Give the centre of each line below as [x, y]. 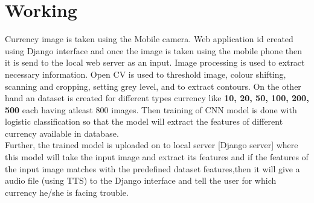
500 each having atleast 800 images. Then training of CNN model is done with [151, 109]
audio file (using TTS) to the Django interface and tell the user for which [141, 180]
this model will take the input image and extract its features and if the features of [157, 157]
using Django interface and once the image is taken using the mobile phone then [154, 50]
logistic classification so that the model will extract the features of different [144, 121]
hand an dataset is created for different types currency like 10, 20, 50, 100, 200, [157, 98]
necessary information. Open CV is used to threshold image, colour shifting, [146, 74]
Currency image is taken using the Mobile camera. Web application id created [149, 39]
